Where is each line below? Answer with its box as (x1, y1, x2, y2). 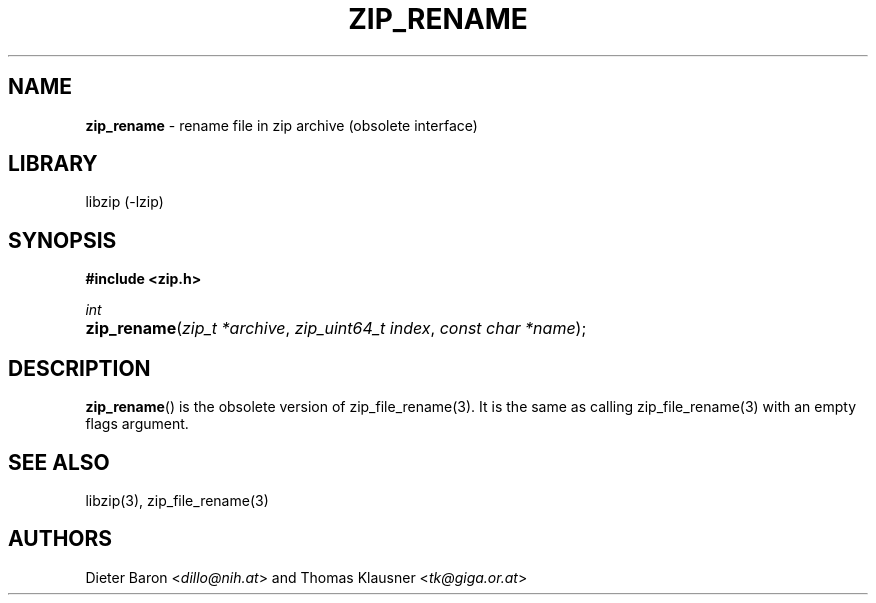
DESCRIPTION (8, 355, 151, 381)
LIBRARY (8, 151, 98, 177)
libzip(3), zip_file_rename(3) (85, 491, 269, 509)
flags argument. (85, 415, 189, 433)
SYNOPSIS (8, 227, 117, 253)
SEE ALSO (8, 449, 110, 475)
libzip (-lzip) (85, 193, 164, 211)
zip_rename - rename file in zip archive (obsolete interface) (85, 116, 478, 134)
